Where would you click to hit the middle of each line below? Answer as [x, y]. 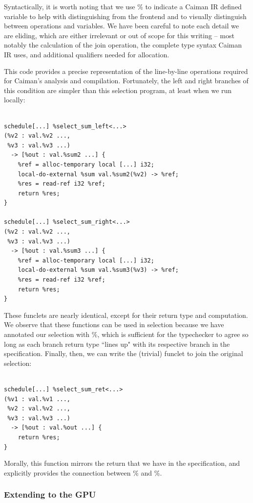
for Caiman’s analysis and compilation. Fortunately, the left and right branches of [126, 81]
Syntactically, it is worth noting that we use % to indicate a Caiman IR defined [123, 6]
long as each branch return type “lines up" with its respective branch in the [117, 344]
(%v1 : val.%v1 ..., [37, 399]
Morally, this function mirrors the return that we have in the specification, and [122, 463]
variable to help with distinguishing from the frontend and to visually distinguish [125, 16]
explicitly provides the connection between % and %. [83, 472]
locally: [15, 100]
